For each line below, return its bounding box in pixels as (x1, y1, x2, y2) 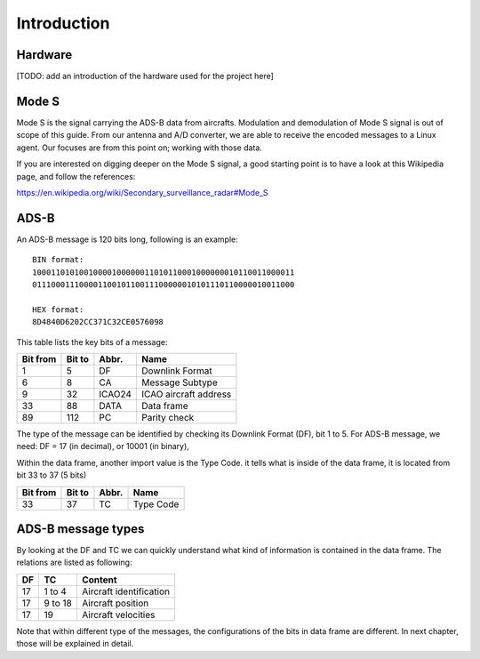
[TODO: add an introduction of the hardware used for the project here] (16, 71, 275, 82)
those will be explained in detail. (16, 639, 134, 649)
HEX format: (32, 304, 84, 315)
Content (81, 574, 117, 586)
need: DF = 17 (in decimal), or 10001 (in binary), (16, 441, 190, 452)
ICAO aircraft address (140, 388, 232, 400)
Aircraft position (81, 597, 149, 609)
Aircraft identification (81, 585, 171, 598)
